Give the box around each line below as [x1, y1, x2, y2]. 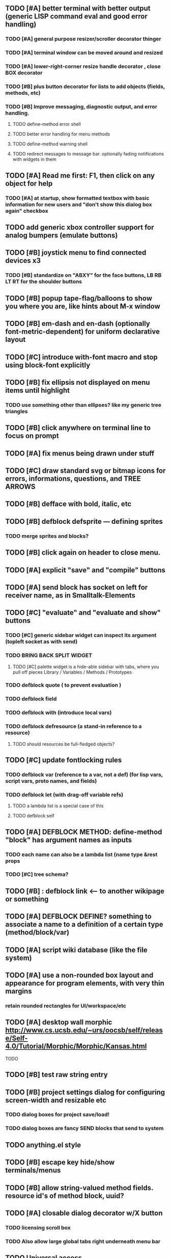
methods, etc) [5, 90, 41, 97]
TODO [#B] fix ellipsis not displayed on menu [5, 378, 150, 387]
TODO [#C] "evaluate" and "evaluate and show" [5, 608, 161, 617]
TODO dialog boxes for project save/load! [5, 1111, 110, 1118]
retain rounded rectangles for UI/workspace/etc [5, 1002, 126, 1009]
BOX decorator [5, 69, 43, 76]
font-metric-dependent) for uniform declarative [5, 327, 160, 336]
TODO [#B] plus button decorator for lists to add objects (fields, [5, 83, 165, 90]
